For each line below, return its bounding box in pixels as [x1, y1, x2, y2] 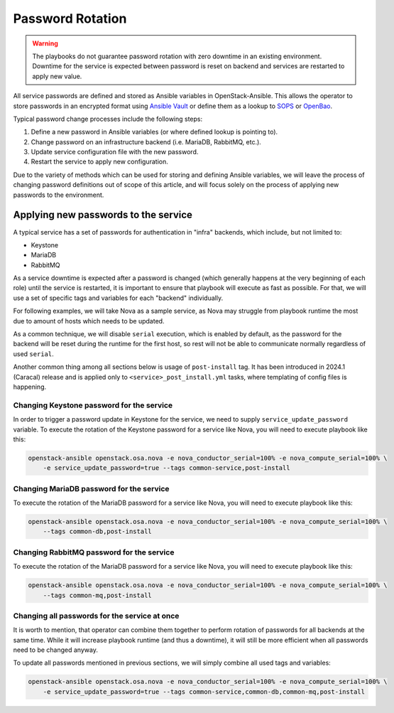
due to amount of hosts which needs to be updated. [13, 316, 165, 325]
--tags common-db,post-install [43, 527, 152, 536]
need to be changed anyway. [13, 645, 99, 654]
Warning [32, 39, 58, 48]
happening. [13, 382, 46, 391]
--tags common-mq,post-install [43, 591, 152, 599]
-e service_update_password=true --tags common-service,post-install [43, 464, 290, 472]
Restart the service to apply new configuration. [31, 157, 168, 166]
